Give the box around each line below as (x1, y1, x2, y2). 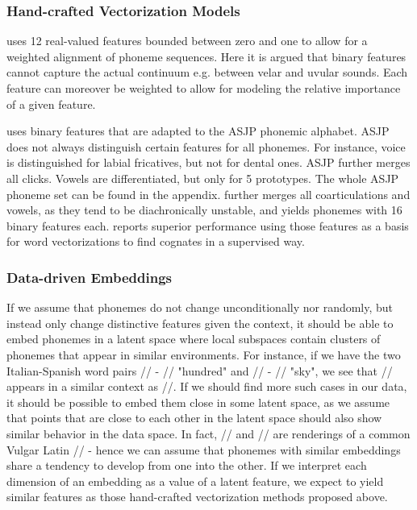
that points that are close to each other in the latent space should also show (6, 409, 382, 426)
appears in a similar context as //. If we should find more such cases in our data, (6, 378, 407, 395)
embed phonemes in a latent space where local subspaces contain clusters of (6, 330, 381, 347)
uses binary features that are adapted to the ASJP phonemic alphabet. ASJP (6, 122, 390, 139)
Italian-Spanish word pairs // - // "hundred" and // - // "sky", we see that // (6, 362, 393, 379)
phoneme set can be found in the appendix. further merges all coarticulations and (6, 185, 411, 202)
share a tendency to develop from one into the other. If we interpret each (6, 457, 367, 474)
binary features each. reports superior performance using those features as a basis (6, 217, 409, 234)
